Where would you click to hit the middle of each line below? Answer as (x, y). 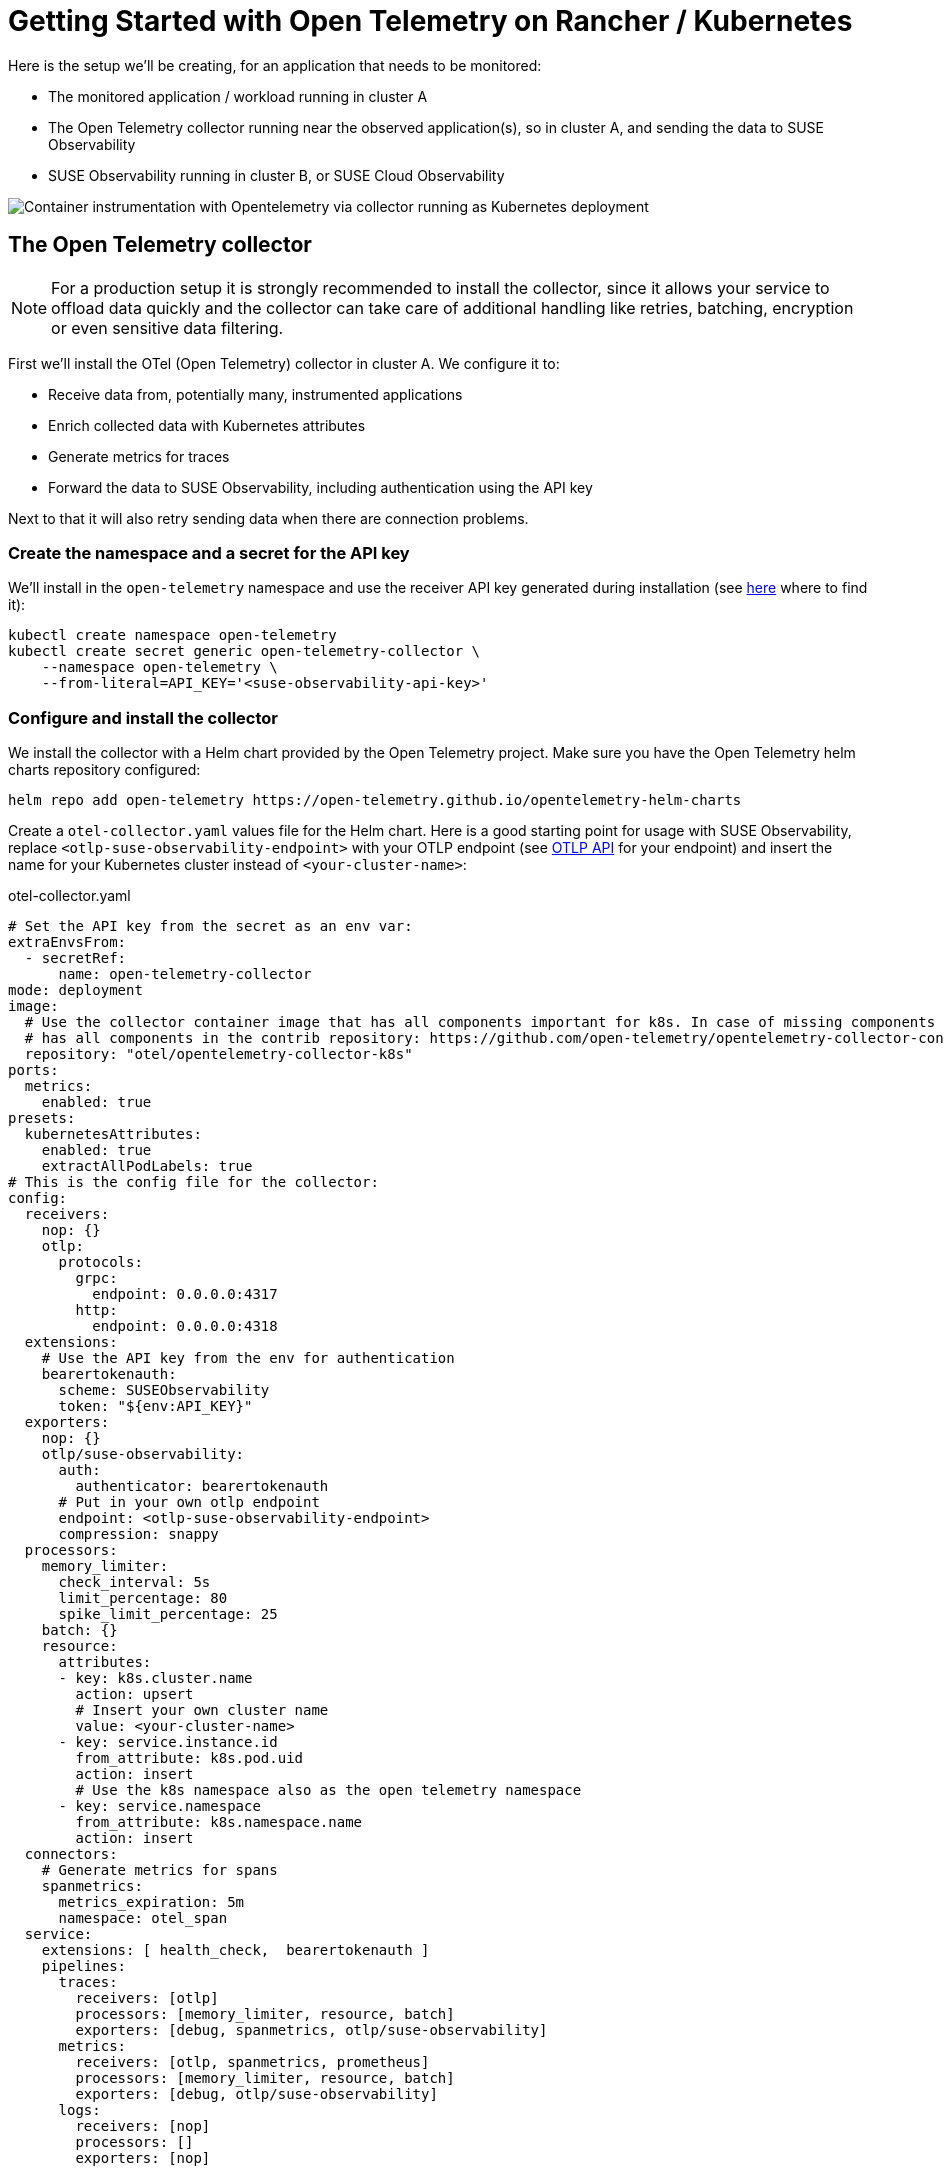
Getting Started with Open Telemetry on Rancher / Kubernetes (430, 21)
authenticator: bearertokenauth (202, 1486)
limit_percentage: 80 (143, 1598)
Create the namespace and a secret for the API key (209, 552)
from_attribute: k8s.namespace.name (219, 1822)
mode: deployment (75, 990)
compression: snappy (138, 1534)
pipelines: (84, 1966)
